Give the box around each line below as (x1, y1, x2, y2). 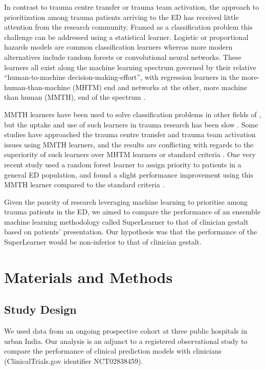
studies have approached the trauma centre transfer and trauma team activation (4, 129, 256, 140)
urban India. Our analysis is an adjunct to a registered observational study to (4, 335, 248, 346)
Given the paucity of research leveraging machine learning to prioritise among (4, 196, 248, 207)
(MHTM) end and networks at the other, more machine (72, 81, 248, 92)
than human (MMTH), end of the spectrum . (4, 92, 146, 102)
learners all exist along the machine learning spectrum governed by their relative (4, 61, 256, 72)
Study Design (4, 301, 77, 317)
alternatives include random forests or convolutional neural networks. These (4, 51, 241, 62)
